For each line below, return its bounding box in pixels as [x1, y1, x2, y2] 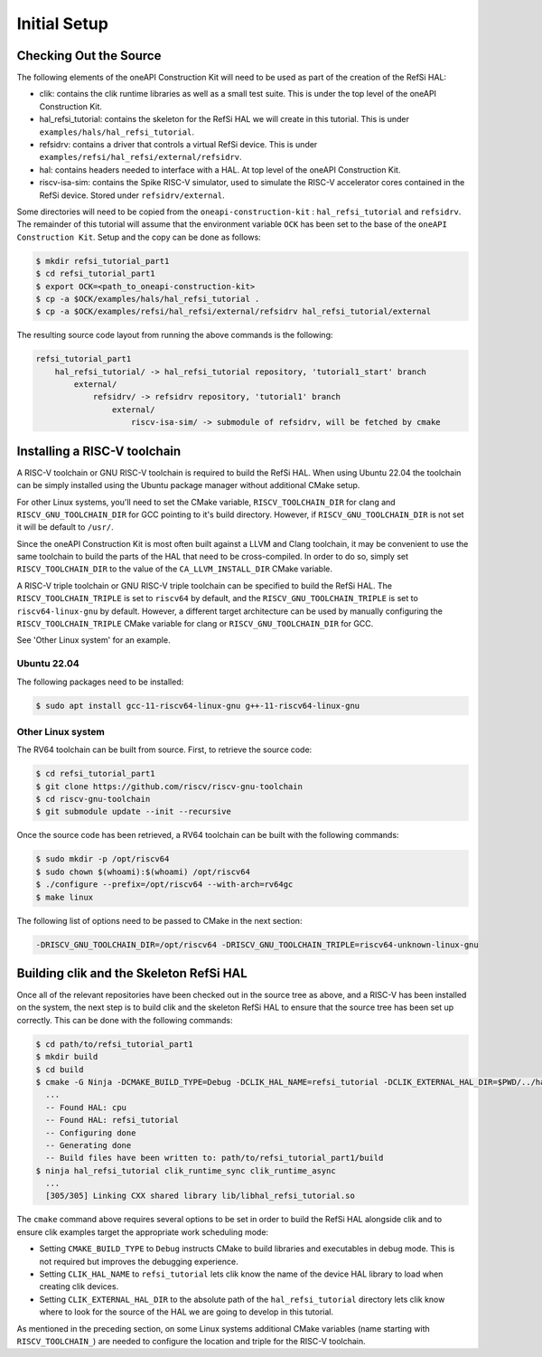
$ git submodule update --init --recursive [35, 806, 232, 817]
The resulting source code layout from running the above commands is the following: [16, 330, 333, 341]
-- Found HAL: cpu [45, 1102, 126, 1112]
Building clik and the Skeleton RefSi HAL [16, 966, 248, 981]
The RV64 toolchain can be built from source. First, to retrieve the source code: [16, 744, 313, 755]
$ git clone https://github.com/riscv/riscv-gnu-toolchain [35, 781, 303, 791]
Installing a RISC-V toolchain [16, 443, 182, 458]
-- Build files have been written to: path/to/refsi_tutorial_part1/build [45, 1153, 384, 1164]
